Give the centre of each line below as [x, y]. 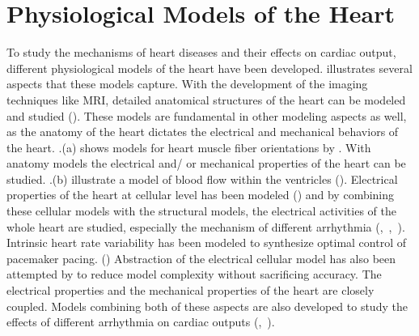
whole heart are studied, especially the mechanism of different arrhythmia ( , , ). [206, 226]
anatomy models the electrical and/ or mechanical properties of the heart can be [206, 163]
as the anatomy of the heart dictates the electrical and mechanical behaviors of [203, 132]
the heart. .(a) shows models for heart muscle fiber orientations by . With [189, 147]
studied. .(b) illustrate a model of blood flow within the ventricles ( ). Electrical [202, 179]
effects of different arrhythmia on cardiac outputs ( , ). [141, 322]
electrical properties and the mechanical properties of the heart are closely [190, 290]
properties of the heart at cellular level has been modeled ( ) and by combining [201, 195]
